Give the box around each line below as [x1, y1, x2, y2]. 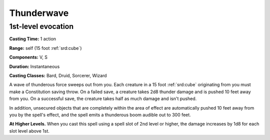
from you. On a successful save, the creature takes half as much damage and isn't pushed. [9, 96, 197, 102]
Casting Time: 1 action [9, 36, 56, 42]
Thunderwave [9, 7, 69, 18]
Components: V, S [9, 54, 47, 60]
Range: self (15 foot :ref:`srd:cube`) [9, 45, 82, 51]
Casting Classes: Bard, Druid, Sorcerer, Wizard [9, 72, 107, 78]
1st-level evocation [9, 22, 74, 31]
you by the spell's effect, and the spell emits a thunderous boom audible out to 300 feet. [9, 112, 191, 118]
